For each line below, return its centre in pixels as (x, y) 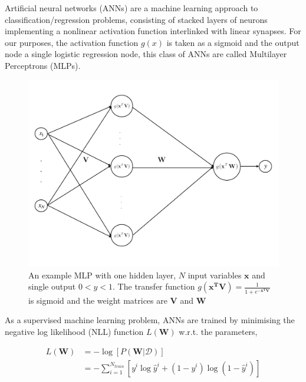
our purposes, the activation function (72, 42)
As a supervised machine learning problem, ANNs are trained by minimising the (150, 320)
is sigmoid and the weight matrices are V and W (117, 300)
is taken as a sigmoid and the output (233, 42)
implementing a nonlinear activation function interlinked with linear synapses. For (153, 31)
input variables (215, 275)
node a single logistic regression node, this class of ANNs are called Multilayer (146, 54)
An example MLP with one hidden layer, (102, 275)
